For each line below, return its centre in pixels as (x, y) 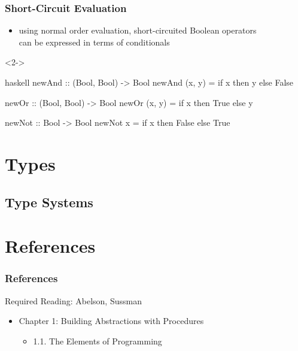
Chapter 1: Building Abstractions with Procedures (111, 321)
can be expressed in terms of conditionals (94, 42)
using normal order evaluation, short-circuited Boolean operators (138, 30)
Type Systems (49, 202)
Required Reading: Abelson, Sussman (73, 300)
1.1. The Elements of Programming (98, 341)
